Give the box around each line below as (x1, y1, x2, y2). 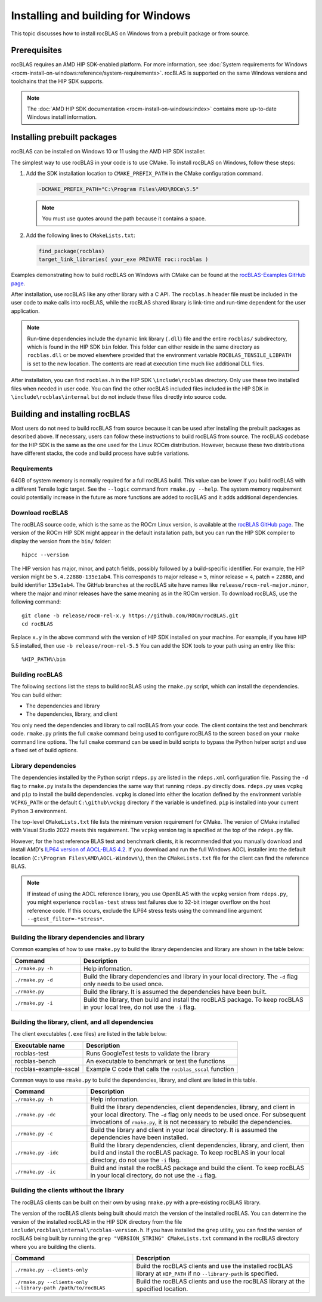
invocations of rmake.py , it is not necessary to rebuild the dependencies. (90, 1118, 292, 1126)
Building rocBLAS (11, 670, 63, 679)
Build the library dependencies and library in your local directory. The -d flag (83, 972, 298, 980)
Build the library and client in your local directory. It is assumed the (90, 1126, 278, 1134)
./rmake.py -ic (14, 1168, 56, 1175)
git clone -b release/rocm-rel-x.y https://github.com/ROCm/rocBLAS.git (21, 612, 239, 619)
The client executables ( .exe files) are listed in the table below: (11, 1030, 167, 1038)
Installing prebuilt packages (11, 132, 117, 143)
